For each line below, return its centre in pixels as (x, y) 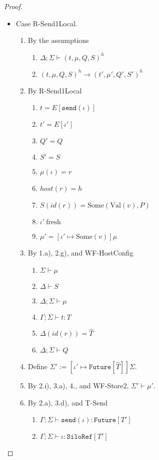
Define (38, 366)
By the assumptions (58, 40)
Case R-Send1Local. (47, 23)
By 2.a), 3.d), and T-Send (68, 402)
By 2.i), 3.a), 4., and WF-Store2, (78, 386)
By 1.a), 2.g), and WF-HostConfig (81, 253)
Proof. (13, 6)
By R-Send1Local (55, 90)
